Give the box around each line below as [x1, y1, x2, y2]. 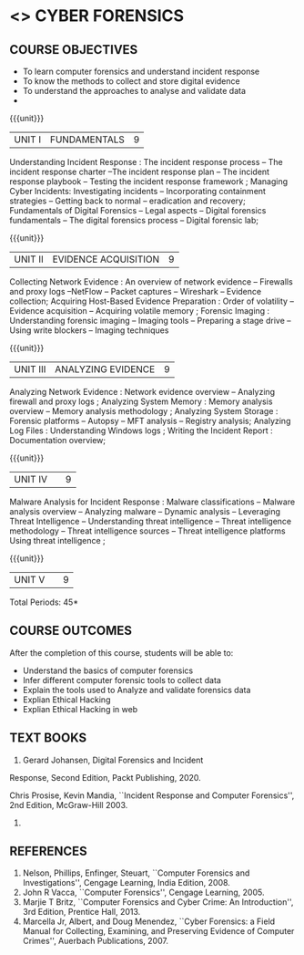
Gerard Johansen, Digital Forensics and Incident [22, 754, 204, 765]
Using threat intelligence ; [9, 535, 106, 545]
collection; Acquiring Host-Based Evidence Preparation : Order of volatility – [9, 296, 294, 306]
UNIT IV [14, 473, 48, 485]
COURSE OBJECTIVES [9, 42, 138, 57]
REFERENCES [9, 844, 88, 859]
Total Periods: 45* [9, 597, 79, 607]
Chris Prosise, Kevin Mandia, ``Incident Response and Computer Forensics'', [9, 790, 295, 801]
